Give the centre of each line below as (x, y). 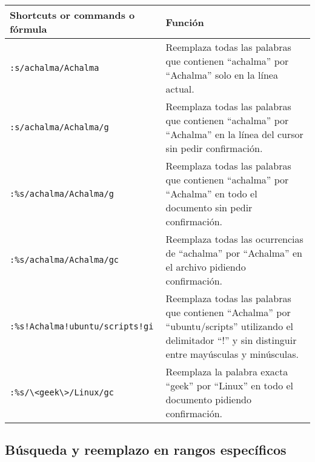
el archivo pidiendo (206, 267)
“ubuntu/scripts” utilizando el (230, 326)
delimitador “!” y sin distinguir (231, 340)
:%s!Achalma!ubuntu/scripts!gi (82, 326)
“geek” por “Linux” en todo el (230, 385)
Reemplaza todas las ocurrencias (234, 239)
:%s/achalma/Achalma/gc (65, 260)
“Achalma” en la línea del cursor (234, 134)
